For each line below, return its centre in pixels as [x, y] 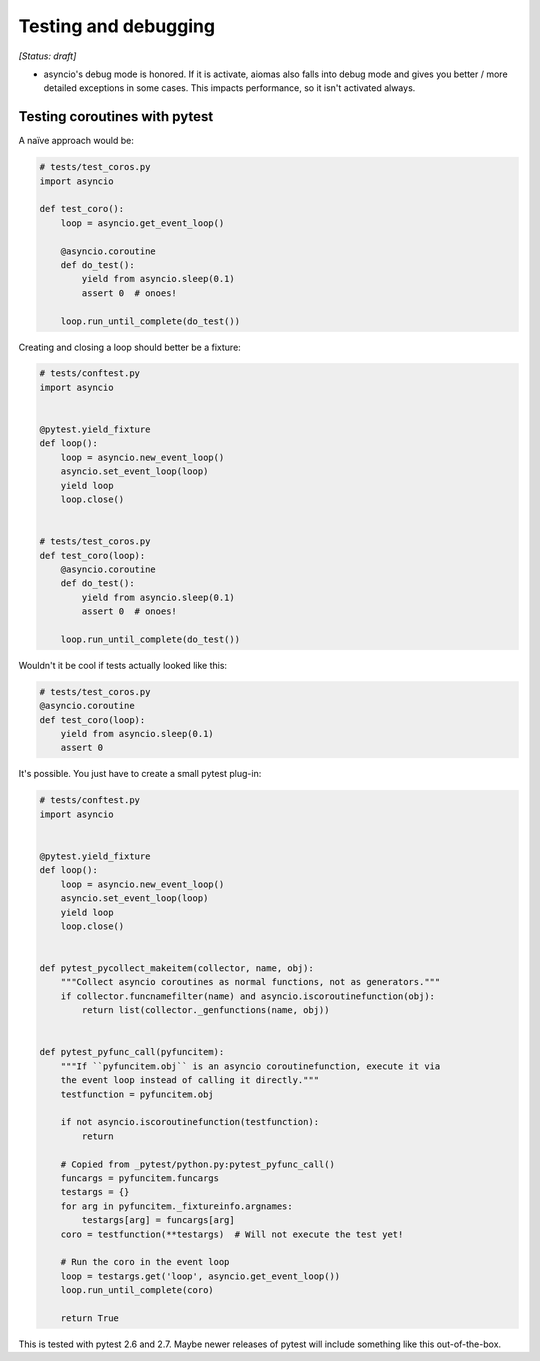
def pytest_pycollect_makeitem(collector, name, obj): [176, 968]
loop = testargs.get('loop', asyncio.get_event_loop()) [200, 1276]
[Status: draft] [47, 56]
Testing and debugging [116, 26]
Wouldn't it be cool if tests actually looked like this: [123, 665]
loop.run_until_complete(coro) [137, 1290]
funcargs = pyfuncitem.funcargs [140, 1178]
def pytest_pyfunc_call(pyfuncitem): [132, 1052]
